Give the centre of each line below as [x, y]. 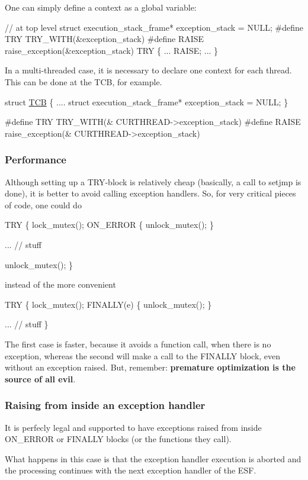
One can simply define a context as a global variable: [101, 7]
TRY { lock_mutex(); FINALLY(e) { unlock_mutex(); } [108, 304]
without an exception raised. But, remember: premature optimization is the [150, 367]
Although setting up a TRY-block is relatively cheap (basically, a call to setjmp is [153, 181]
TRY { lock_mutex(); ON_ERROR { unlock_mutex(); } [109, 225]
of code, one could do [43, 204]
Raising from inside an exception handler [105, 405]
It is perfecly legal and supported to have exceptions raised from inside [133, 427]
